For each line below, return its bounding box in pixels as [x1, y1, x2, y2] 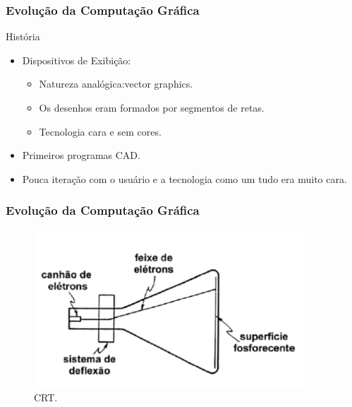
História [6, 29, 40, 44]
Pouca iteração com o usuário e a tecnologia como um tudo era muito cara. [22, 171, 347, 186]
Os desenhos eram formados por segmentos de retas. [39, 100, 265, 114]
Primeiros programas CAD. [22, 148, 140, 163]
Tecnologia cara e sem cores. [39, 124, 162, 138]
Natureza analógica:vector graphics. [39, 76, 193, 91]
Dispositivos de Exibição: [22, 52, 131, 67]
